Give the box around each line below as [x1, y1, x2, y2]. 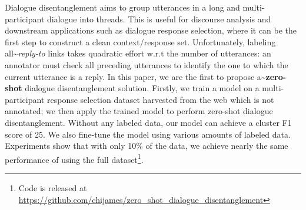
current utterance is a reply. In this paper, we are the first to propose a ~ [5, 70, 266, 82]
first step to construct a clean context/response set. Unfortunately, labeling [5, 35, 276, 48]
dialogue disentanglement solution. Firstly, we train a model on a [25, 82, 260, 94]
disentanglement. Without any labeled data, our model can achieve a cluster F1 [5, 116, 292, 128]
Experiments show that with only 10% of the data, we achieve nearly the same [5, 139, 288, 152]
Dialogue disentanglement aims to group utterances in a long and [5, 1, 240, 13]
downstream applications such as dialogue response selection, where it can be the [5, 24, 297, 36]
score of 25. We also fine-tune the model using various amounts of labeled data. [5, 128, 291, 140]
